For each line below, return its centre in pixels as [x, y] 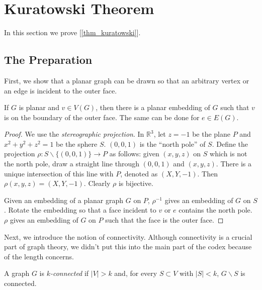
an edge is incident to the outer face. [61, 90]
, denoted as [139, 173]
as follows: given [134, 154]
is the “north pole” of [172, 143]
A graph [17, 273]
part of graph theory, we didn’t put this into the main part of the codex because [128, 247]
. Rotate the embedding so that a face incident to [80, 210]
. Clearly [97, 183]
